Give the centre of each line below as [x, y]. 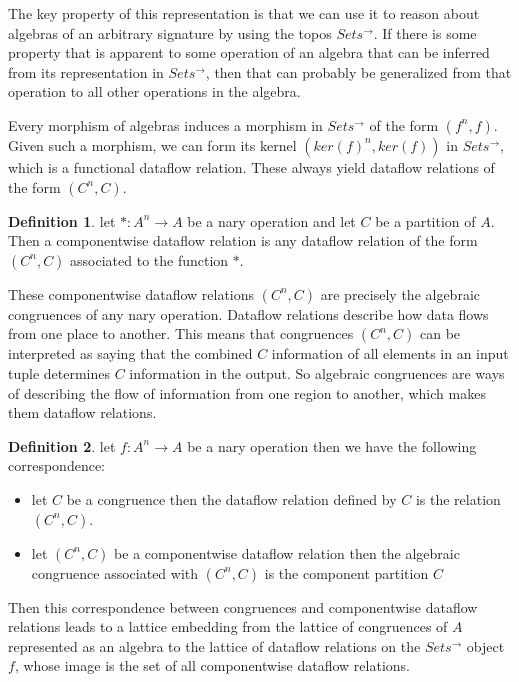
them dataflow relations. [82, 412]
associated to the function [149, 259]
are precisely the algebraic [400, 293]
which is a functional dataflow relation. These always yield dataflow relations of [251, 166]
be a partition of [425, 220]
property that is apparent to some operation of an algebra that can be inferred [249, 52]
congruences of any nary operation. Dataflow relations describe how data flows [248, 313]
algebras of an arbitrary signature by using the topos [170, 32]
